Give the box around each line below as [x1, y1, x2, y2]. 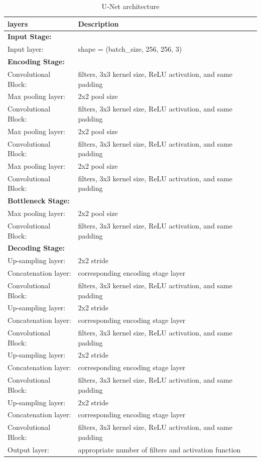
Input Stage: [8, 31, 52, 42]
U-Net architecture [101, 1, 160, 11]
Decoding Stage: [8, 243, 65, 253]
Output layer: [8, 444, 49, 454]
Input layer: [8, 44, 44, 54]
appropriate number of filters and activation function [78, 444, 241, 454]
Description [78, 18, 119, 29]
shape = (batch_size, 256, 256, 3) [78, 44, 182, 54]
